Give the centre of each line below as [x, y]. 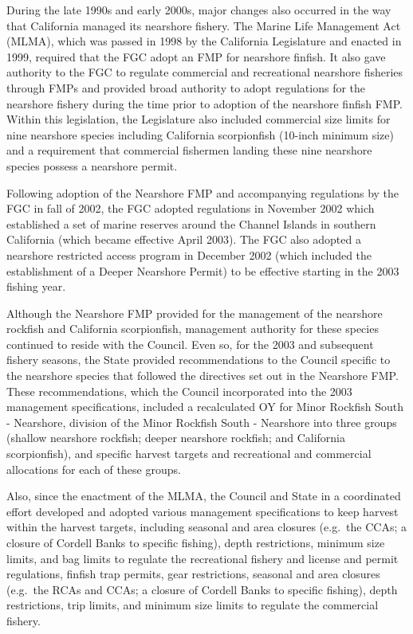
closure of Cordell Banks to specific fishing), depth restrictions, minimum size [196, 542]
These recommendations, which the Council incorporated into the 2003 [179, 391]
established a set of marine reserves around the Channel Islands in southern [191, 223]
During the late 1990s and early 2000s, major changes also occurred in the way [199, 10]
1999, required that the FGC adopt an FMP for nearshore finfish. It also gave [196, 56]
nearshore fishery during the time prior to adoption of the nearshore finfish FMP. [205, 103]
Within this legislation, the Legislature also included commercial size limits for [199, 119]
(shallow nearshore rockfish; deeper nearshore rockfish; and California [176, 438]
